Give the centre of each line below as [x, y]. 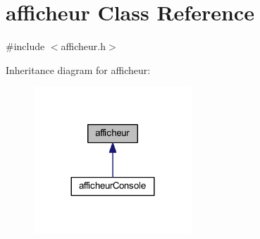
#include [25, 46]
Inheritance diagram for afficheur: [78, 69]
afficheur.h [83, 46]
